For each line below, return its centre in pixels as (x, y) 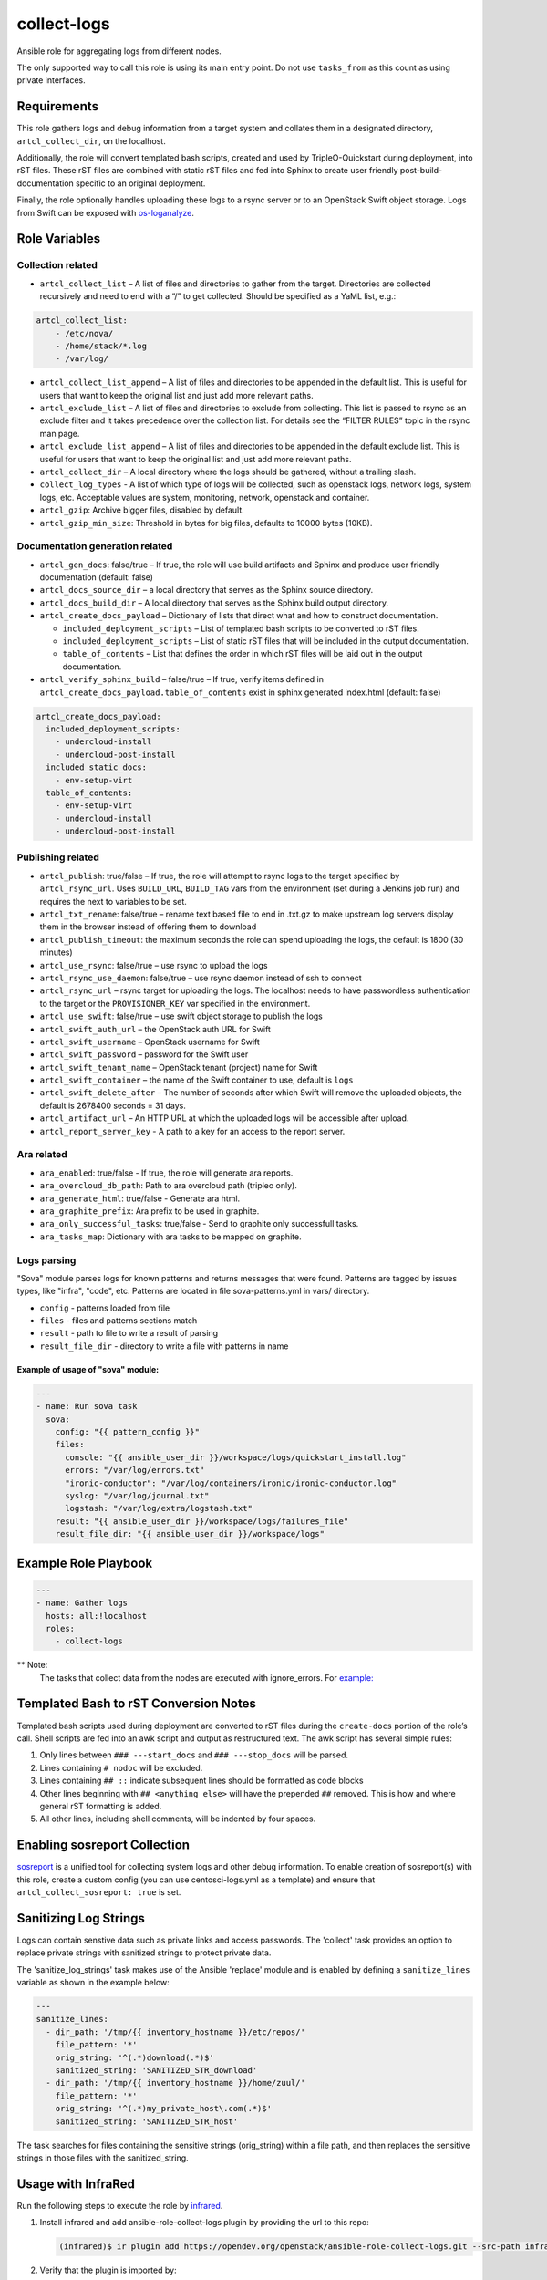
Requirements (58, 106)
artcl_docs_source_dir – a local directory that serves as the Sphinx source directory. (206, 590)
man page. (60, 433)
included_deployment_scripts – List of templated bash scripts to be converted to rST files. (241, 628)
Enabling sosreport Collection (103, 1845)
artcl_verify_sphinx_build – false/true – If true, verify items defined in (181, 679)
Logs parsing (46, 1260)
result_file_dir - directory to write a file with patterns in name (164, 1346)
